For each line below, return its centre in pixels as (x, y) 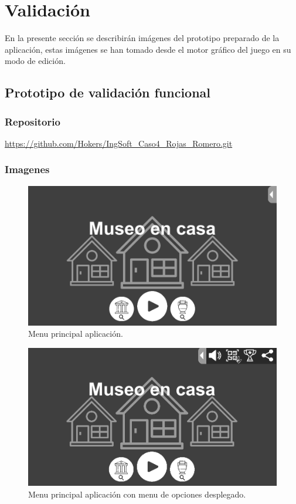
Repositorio (33, 121)
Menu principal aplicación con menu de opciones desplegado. (137, 494)
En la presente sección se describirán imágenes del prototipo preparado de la (142, 38)
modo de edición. (35, 61)
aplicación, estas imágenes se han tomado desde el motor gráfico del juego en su (148, 49)
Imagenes (27, 169)
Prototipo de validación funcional (108, 92)
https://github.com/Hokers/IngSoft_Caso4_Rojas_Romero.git (119, 143)
